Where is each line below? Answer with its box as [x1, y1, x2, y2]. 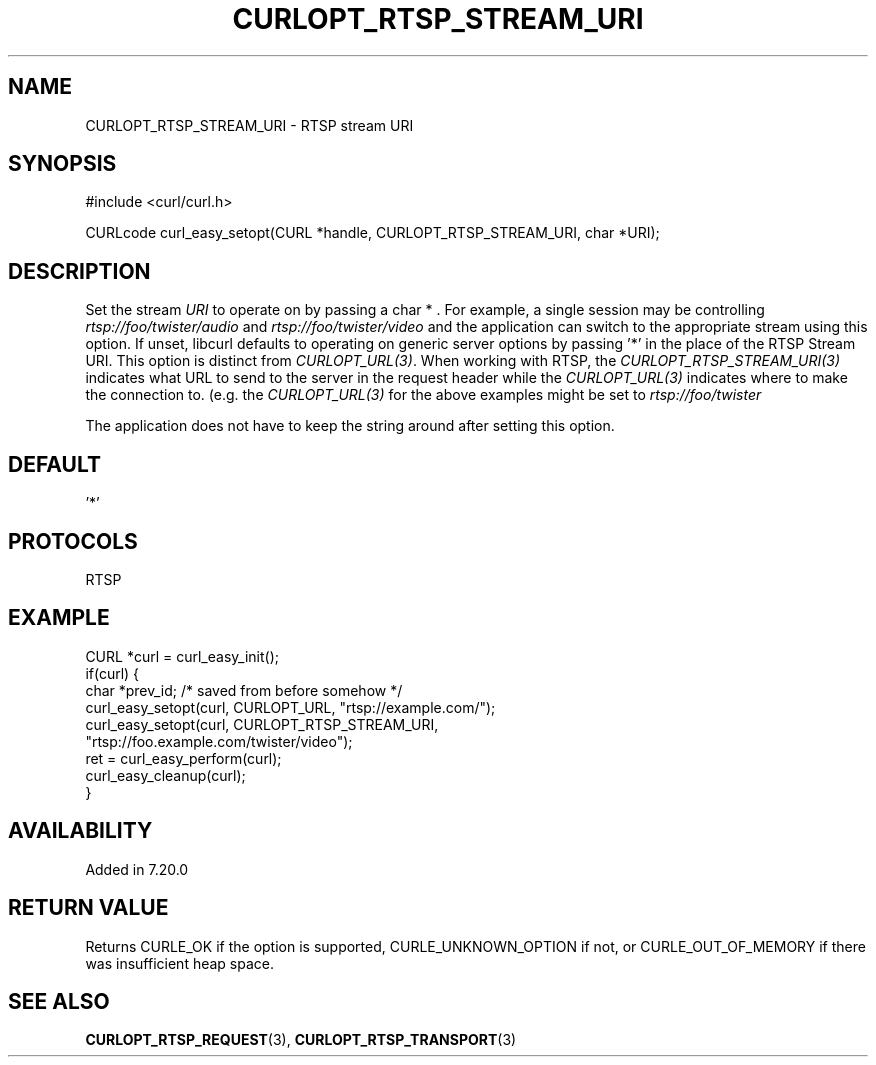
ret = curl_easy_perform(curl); [85, 749, 282, 767]
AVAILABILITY [8, 818, 153, 844]
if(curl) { [85, 664, 140, 682]
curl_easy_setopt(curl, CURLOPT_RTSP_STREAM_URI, [85, 715, 439, 733]
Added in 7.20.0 [85, 860, 189, 878]
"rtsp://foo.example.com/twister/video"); [85, 732, 353, 750]
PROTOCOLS [8, 528, 138, 554]
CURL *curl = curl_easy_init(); [85, 647, 279, 665]
